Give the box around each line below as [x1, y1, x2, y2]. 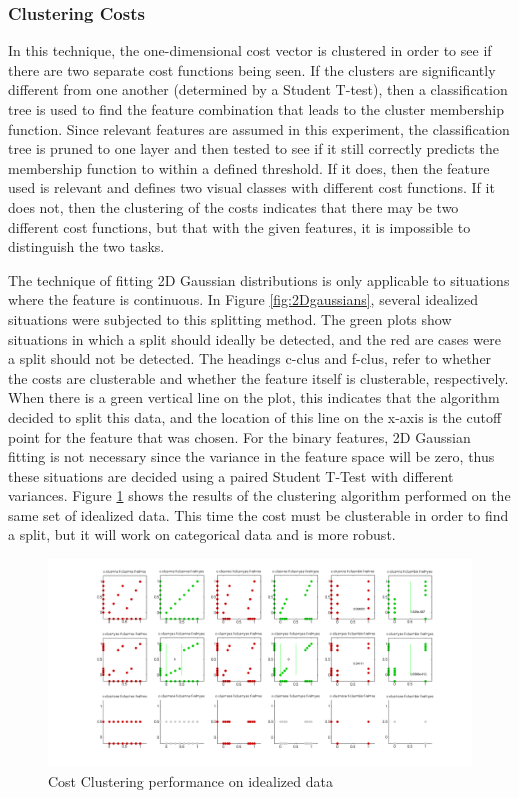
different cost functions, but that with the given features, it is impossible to [8, 216, 471, 237]
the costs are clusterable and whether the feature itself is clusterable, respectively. [8, 367, 509, 388]
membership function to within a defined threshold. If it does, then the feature [8, 157, 490, 178]
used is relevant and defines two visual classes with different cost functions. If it [8, 177, 495, 198]
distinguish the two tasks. [8, 236, 165, 257]
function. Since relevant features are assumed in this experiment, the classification [8, 118, 510, 139]
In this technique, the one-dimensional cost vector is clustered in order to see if [8, 40, 492, 61]
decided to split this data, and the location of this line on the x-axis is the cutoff [8, 406, 502, 427]
